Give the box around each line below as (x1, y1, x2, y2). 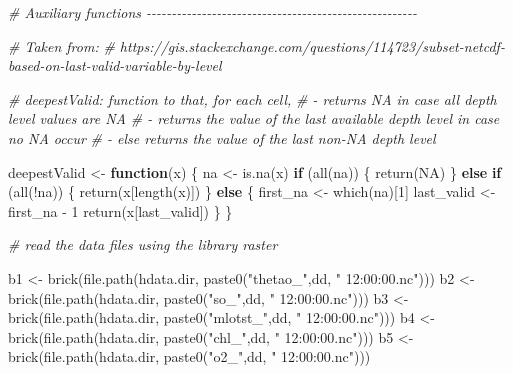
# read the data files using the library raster (8, 234, 278, 255)
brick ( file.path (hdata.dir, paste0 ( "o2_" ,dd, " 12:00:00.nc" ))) (8, 346, 371, 367)
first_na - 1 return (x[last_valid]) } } (8, 200, 233, 221)
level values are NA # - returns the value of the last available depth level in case (8, 108, 500, 129)
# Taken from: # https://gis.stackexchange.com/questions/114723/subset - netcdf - (8, 35, 505, 56)
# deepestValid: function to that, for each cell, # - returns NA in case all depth (8, 88, 497, 109)
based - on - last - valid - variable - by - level (8, 55, 222, 76)
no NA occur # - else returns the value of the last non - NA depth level (8, 127, 436, 148)
